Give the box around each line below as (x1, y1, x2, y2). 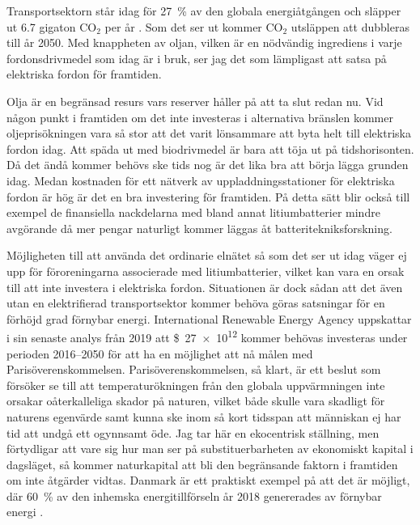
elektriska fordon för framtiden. (6, 66, 162, 83)
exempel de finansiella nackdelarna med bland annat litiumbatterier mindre (6, 204, 380, 221)
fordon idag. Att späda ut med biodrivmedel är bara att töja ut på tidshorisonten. (6, 140, 414, 157)
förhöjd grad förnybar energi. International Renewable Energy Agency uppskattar (6, 310, 412, 327)
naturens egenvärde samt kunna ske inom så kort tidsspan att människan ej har (6, 408, 401, 425)
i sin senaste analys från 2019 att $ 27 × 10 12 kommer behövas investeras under (6, 327, 408, 345)
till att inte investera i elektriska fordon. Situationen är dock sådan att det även (6, 278, 403, 295)
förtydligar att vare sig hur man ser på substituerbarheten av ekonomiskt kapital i (6, 440, 414, 457)
